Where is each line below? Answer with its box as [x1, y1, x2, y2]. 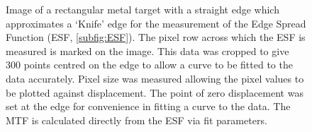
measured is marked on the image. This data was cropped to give [6, 43, 289, 58]
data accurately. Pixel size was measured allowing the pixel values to [6, 71, 304, 85]
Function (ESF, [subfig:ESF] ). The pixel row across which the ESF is [6, 30, 306, 44]
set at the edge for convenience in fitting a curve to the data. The [6, 99, 291, 114]
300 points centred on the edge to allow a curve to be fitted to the [6, 57, 293, 72]
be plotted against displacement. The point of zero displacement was [6, 85, 303, 100]
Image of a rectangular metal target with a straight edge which [6, 2, 279, 16]
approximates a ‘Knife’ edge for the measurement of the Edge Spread [6, 16, 306, 30]
